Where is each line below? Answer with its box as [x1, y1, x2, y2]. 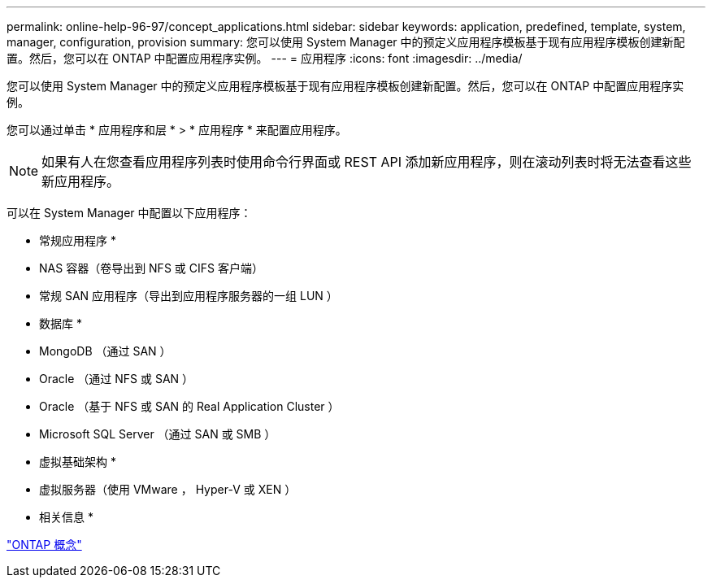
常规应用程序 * [39, 233, 116, 247]
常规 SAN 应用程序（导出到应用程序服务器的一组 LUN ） [39, 289, 338, 303]
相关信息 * [39, 510, 93, 524]
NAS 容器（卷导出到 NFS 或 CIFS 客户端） [39, 261, 263, 275]
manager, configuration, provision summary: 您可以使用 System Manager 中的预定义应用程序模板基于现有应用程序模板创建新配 [7, 35, 685, 49]
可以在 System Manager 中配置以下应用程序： [7, 206, 252, 220]
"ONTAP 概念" [7, 538, 82, 551]
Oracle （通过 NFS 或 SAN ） [39, 372, 194, 386]
